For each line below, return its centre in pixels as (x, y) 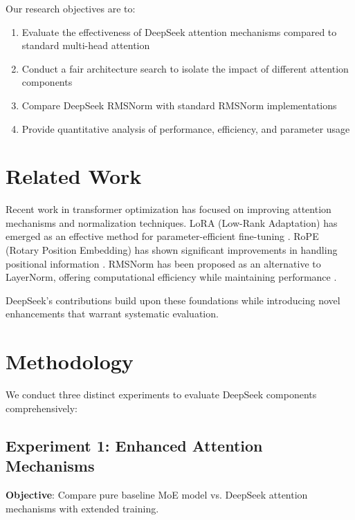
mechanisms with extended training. (82, 508)
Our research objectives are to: (71, 8)
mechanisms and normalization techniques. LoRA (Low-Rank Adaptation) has (172, 222)
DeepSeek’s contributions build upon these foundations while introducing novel (173, 300)
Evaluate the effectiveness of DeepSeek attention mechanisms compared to (179, 31)
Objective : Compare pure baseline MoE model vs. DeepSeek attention (157, 494)
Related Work (74, 176)
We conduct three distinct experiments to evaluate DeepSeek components (161, 394)
